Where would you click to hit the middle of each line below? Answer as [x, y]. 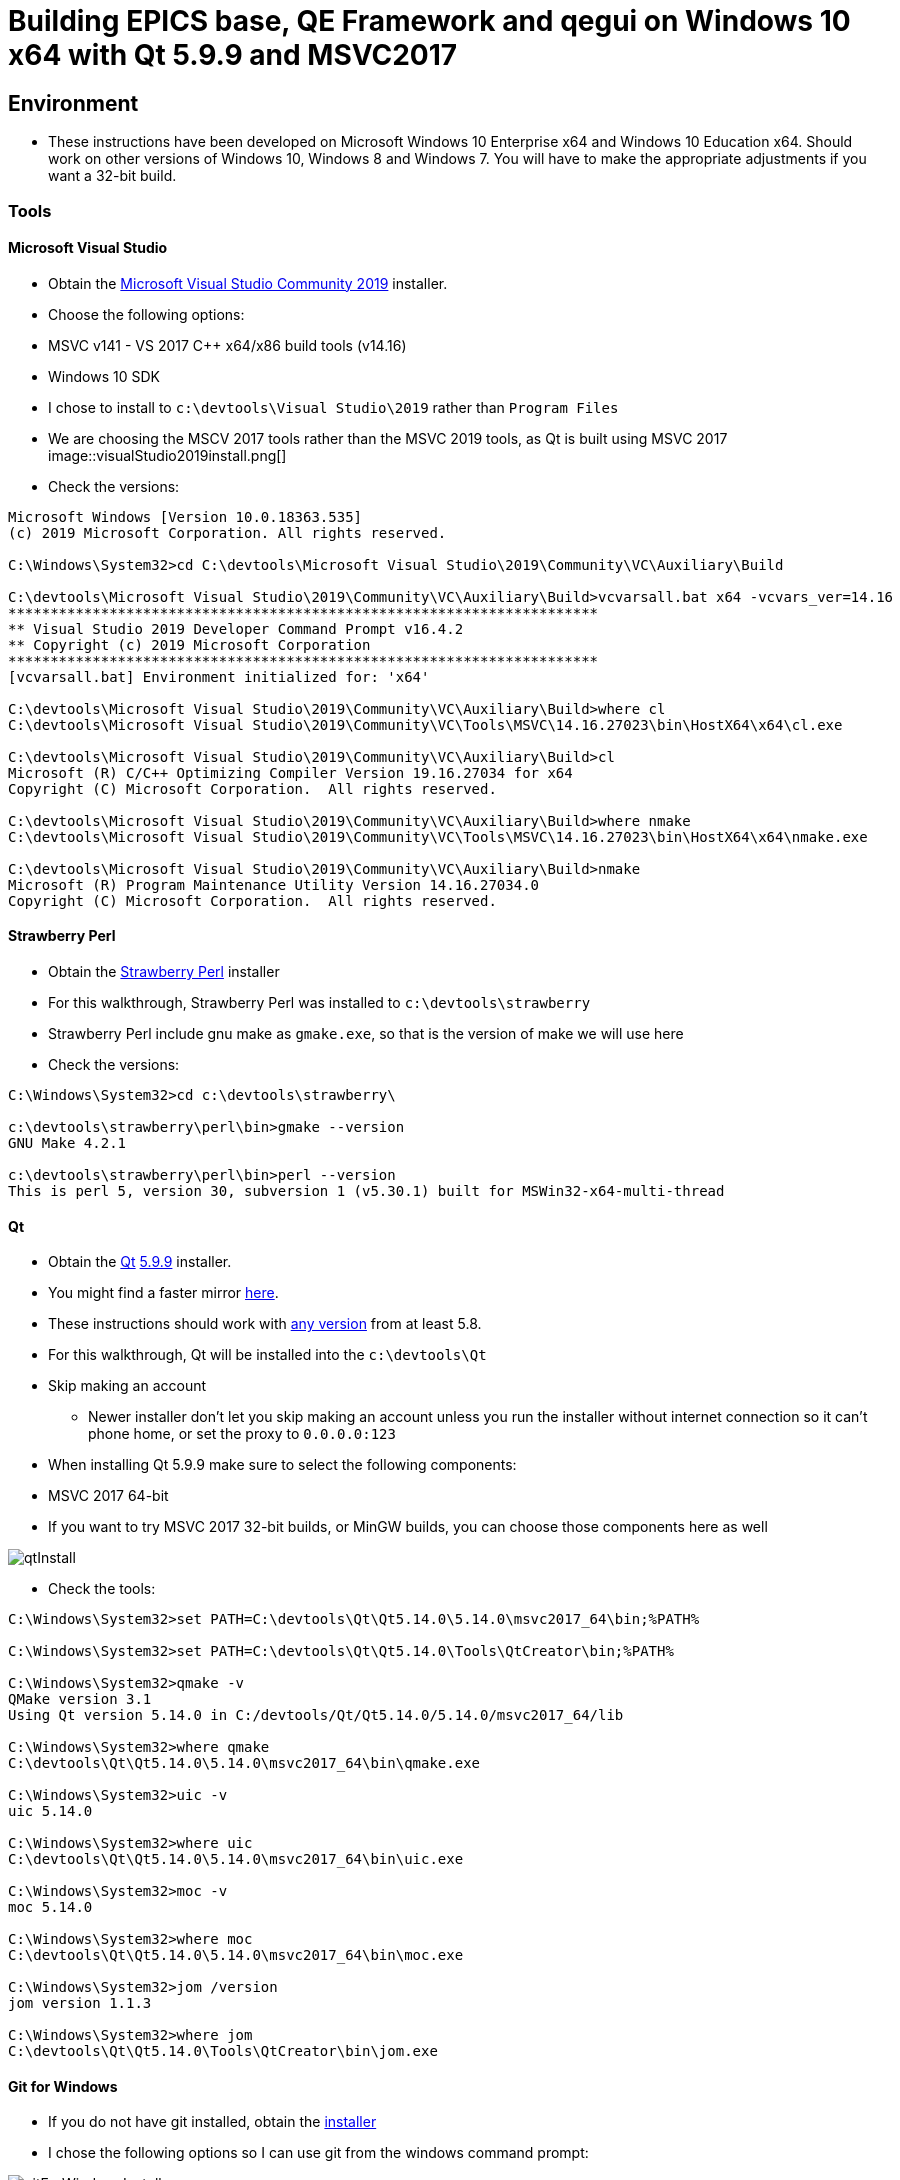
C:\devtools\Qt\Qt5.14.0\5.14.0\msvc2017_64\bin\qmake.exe [244, 1763]
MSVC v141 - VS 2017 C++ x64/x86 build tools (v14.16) [227, 345]
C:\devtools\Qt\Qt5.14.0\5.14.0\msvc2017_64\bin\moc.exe [236, 1955]
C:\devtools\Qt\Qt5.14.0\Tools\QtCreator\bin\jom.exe [223, 2051]
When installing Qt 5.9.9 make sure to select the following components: [282, 1465]
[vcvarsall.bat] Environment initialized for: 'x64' [219, 676]
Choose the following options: [146, 314]
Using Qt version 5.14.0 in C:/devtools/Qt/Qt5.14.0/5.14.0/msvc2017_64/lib [316, 1715]
